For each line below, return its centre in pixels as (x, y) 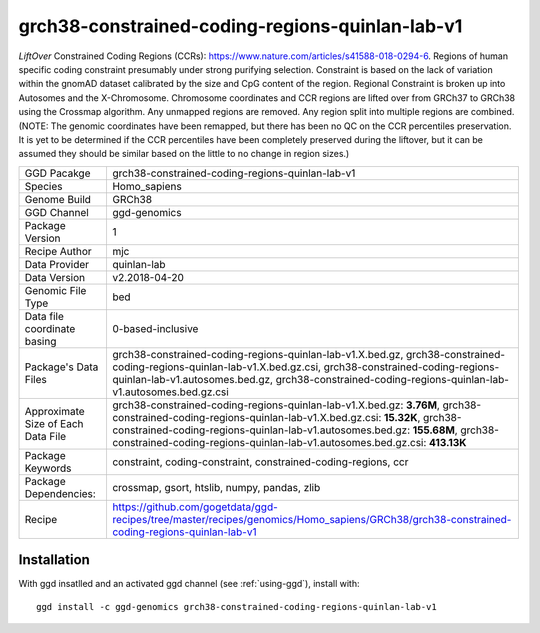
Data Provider (57, 264)
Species (43, 186)
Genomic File (55, 290)
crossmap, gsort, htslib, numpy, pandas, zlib (216, 487)
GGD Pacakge (57, 173)
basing (40, 341)
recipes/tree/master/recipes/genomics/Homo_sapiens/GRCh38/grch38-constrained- (311, 519)
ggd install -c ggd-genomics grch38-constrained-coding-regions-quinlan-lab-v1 (236, 606)
